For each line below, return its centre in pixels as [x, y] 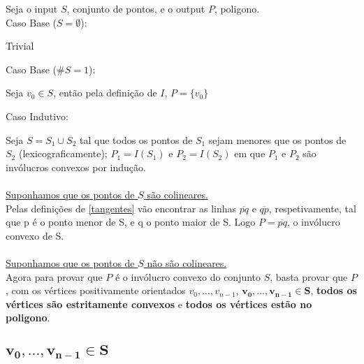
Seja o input [32, 8]
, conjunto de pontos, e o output [136, 8]
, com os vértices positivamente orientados [96, 290]
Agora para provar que [54, 276]
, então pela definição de [105, 93]
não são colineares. [187, 262]
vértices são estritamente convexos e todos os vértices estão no [159, 304]
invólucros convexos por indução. [76, 167]
